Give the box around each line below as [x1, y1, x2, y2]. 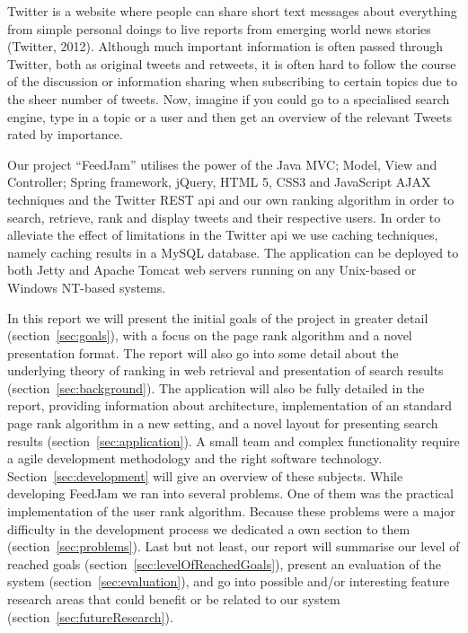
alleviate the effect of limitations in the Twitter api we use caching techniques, [7, 225, 438, 244]
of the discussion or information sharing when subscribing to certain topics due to [7, 72, 457, 91]
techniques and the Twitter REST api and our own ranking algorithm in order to [7, 189, 455, 208]
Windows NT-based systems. [7, 277, 166, 296]
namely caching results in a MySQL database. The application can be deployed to [7, 242, 459, 261]
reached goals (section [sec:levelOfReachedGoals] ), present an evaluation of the [7, 554, 441, 573]
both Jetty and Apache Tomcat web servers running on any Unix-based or [7, 260, 417, 279]
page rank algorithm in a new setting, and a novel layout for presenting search [7, 414, 438, 433]
